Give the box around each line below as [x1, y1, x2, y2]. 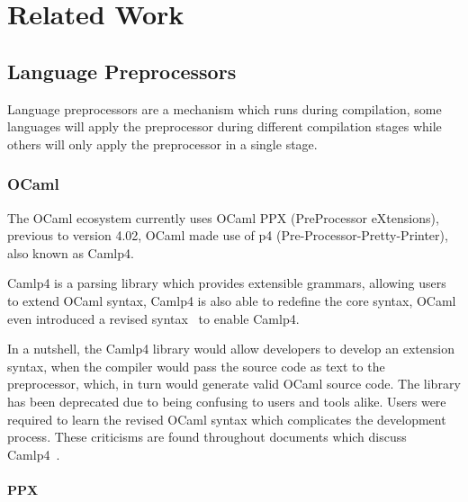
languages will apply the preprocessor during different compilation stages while [7, 117, 442, 136]
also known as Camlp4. [7, 243, 134, 262]
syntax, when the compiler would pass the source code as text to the [7, 356, 385, 375]
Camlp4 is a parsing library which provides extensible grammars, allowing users [7, 273, 446, 292]
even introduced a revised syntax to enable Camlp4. [7, 309, 300, 327]
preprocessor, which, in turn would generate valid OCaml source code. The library [7, 374, 461, 393]
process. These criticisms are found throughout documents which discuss [7, 427, 407, 446]
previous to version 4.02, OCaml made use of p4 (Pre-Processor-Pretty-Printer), [7, 226, 448, 245]
